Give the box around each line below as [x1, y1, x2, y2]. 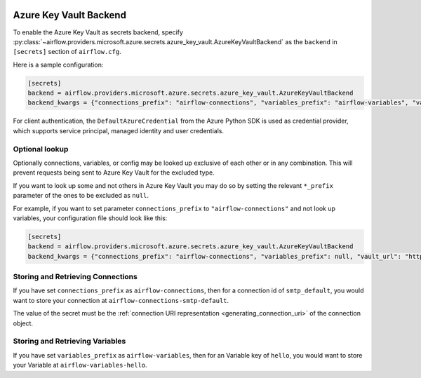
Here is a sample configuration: [13, 60, 104, 69]
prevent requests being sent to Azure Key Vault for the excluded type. [13, 168, 215, 177]
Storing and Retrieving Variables [13, 337, 126, 346]
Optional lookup [13, 144, 69, 154]
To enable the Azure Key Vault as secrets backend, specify [13, 28, 184, 36]
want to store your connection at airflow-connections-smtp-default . [13, 296, 229, 304]
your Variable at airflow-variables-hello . [13, 361, 147, 370]
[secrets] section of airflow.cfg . [13, 48, 122, 56]
